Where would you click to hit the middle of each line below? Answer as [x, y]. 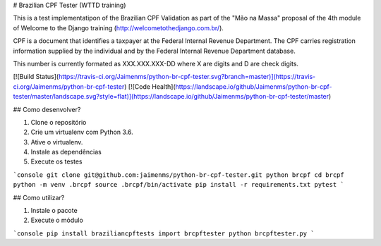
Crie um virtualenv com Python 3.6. [82, 132]
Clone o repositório [59, 122]
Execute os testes [56, 161]
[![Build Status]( [36, 77]
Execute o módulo [57, 220]
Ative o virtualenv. [57, 142]
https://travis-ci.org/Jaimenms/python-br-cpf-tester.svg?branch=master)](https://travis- [187, 77]
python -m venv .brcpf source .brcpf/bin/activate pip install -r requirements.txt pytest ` [179, 185]
